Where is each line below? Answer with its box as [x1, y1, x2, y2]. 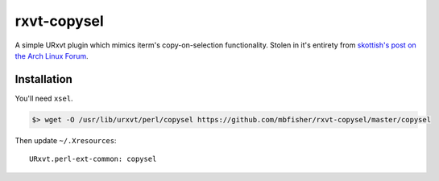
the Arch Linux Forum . [14, 51, 89, 60]
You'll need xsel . [14, 93, 73, 103]
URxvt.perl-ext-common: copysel [29, 154, 157, 164]
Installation [14, 72, 72, 86]
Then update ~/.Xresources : [14, 135, 117, 145]
